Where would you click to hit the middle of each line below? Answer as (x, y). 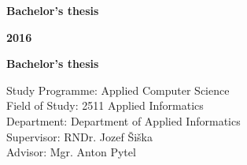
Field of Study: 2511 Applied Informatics (105, 105)
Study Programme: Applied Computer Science (118, 90)
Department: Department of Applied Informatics (124, 120)
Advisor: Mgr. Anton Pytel (71, 152)
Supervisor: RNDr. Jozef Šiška (79, 136)
